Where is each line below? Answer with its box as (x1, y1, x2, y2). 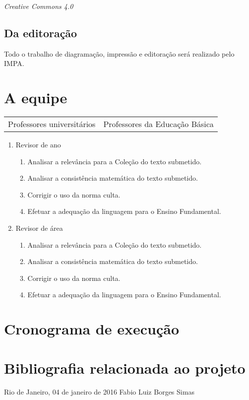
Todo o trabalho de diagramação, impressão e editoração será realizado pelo (4, 48, 235, 59)
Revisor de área (15, 223, 63, 233)
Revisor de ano (15, 139, 61, 150)
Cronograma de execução (4, 319, 179, 339)
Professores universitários (8, 118, 96, 130)
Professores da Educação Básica (103, 118, 214, 130)
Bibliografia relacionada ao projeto (4, 357, 246, 378)
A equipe (4, 87, 67, 108)
